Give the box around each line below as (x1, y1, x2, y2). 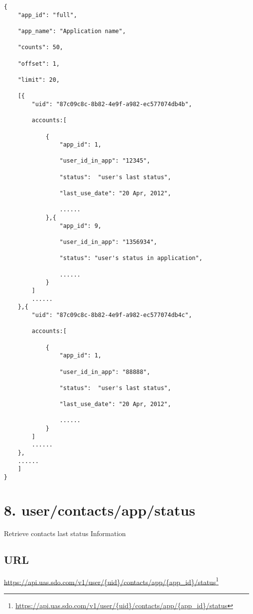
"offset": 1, (18, 60, 60, 67)
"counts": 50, (18, 44, 63, 51)
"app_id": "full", (18, 11, 77, 19)
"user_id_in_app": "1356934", (59, 239, 157, 246)
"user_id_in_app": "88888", (59, 368, 150, 375)
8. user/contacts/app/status (4, 500, 196, 520)
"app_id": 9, (59, 222, 102, 229)
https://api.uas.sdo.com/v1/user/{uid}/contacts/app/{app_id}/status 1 (4, 575, 219, 587)
